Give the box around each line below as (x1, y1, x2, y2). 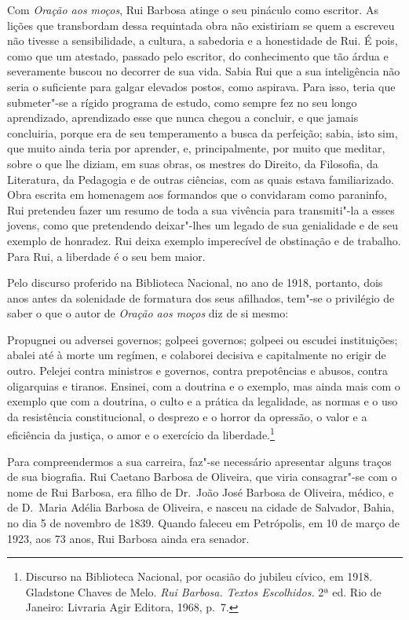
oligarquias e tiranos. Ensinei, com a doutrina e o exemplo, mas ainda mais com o (7, 377, 400, 394)
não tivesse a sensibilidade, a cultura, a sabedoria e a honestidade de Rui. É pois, (7, 32, 398, 49)
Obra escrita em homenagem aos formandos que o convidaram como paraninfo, (7, 186, 387, 203)
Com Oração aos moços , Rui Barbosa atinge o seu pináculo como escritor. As (7, 2, 378, 17)
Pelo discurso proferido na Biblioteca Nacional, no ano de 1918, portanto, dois (7, 274, 383, 291)
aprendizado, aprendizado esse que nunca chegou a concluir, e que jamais (7, 109, 359, 126)
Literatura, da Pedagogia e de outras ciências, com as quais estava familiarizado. (7, 171, 394, 187)
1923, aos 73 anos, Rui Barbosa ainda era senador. (7, 530, 250, 546)
